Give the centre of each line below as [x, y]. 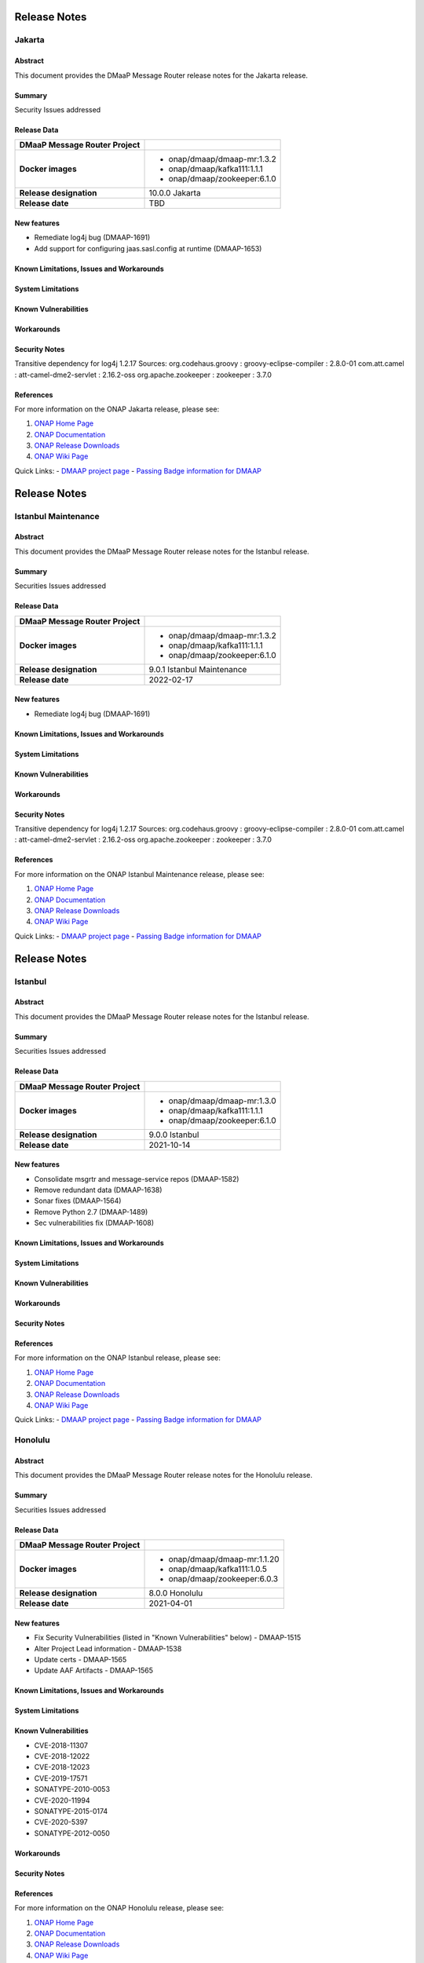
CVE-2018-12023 [62, 1767]
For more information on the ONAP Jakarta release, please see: [117, 409]
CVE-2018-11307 [61, 1745]
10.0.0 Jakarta [175, 193]
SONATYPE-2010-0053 [72, 1789]
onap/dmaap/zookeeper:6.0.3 [223, 1579]
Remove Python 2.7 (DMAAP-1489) [91, 1212]
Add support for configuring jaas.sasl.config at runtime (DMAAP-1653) [148, 248]
